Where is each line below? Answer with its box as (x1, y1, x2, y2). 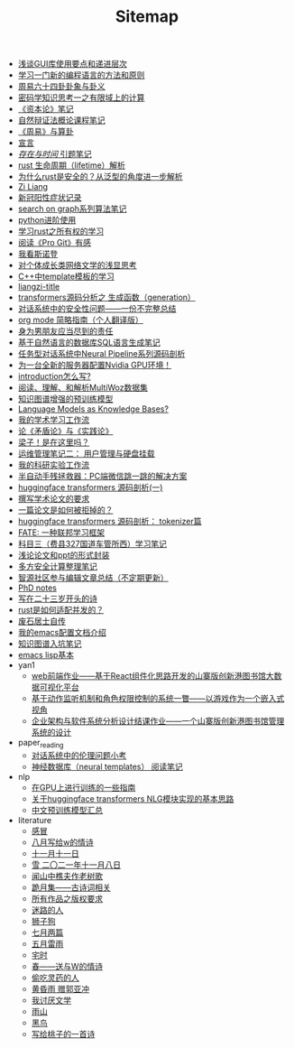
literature (17, 814, 52, 825)
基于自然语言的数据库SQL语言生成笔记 (17, 337, 161, 348)
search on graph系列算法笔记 (17, 203, 127, 214)
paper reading (17, 737, 65, 750)
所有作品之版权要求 (31, 893, 104, 904)
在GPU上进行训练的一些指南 (31, 782, 136, 793)
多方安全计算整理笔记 (17, 561, 97, 572)
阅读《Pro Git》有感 (17, 237, 92, 248)
